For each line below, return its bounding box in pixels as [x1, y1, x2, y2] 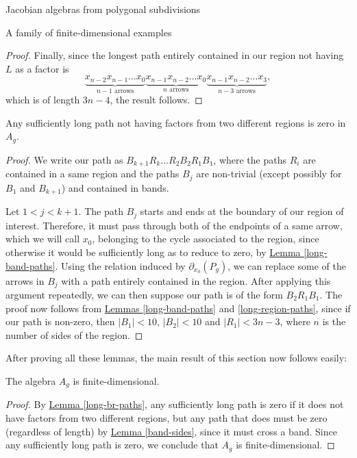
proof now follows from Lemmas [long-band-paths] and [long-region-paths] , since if [5, 301, 351, 315]
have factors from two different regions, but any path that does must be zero [5, 410, 328, 424]
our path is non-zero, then [5, 314, 115, 329]
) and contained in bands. [61, 180, 169, 194]
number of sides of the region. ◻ [5, 327, 143, 342]
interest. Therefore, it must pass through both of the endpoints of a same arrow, [5, 218, 343, 232]
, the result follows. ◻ [110, 92, 203, 107]
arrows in [5, 273, 45, 288]
